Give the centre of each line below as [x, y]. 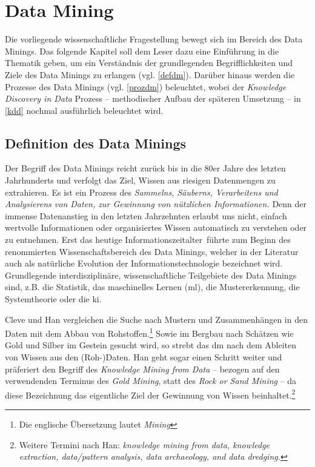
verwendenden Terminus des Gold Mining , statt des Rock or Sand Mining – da [151, 381]
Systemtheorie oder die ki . [53, 299]
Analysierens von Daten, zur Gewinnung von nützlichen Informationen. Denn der [156, 204]
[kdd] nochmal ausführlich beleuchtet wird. [84, 110]
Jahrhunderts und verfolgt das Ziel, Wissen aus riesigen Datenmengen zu [140, 180]
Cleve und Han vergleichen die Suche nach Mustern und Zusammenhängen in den [156, 319]
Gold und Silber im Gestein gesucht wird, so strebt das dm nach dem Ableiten [151, 345]
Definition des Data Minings [96, 143]
